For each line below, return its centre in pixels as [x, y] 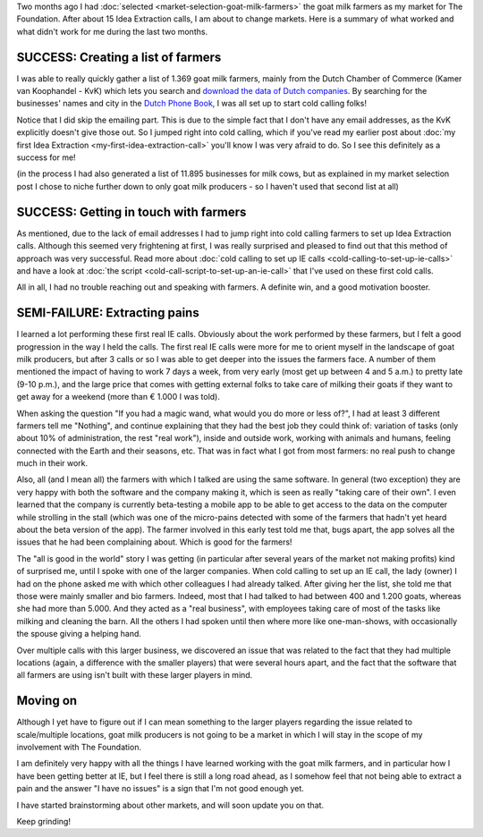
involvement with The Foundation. [79, 748]
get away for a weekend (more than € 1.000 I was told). [119, 397]
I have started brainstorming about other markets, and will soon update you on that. [170, 805]
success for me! [46, 157]
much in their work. [52, 463]
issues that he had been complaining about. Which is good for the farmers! [154, 542]
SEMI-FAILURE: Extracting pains [108, 313]
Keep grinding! [44, 821]
